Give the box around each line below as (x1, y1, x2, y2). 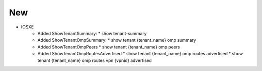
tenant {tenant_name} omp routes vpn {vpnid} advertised (37, 58, 152, 63)
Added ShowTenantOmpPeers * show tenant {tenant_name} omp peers (37, 44, 180, 50)
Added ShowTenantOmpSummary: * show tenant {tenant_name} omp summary (37, 37, 196, 43)
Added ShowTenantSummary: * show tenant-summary (37, 30, 147, 36)
